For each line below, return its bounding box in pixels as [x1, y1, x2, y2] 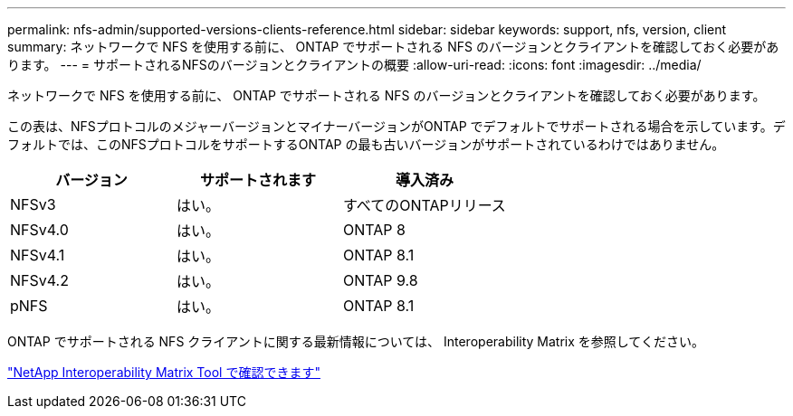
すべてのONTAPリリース [342, 196, 506, 214]
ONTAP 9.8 [342, 271, 418, 289]
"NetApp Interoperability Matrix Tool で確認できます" [7, 364, 320, 380]
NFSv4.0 [10, 221, 69, 239]
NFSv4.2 [10, 271, 69, 289]
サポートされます [199, 171, 316, 189]
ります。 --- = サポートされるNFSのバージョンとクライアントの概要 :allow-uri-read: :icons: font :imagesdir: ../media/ [7, 57, 702, 72]
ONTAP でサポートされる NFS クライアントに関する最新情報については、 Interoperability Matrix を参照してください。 [7, 334, 704, 349]
